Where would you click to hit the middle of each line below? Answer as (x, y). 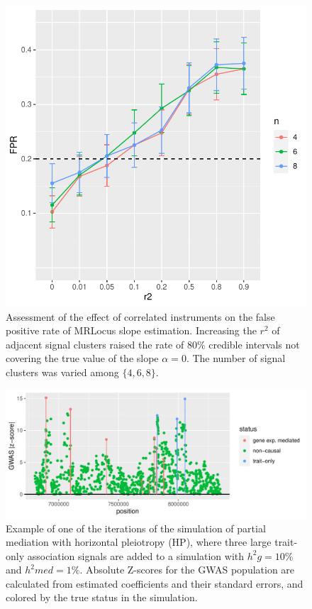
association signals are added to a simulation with (136, 555)
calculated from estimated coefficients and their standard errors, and (155, 583)
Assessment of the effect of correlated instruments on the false (140, 316)
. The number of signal (236, 358)
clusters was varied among (62, 372)
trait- (286, 542)
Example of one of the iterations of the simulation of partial (136, 528)
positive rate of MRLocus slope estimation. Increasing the (131, 330)
